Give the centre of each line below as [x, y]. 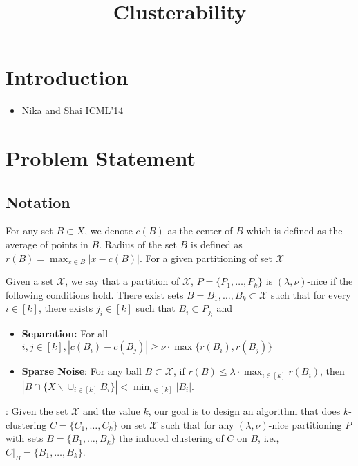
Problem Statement [101, 158]
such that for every [311, 294]
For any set [29, 231]
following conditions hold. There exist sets [95, 294]
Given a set [30, 281]
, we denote [109, 231]
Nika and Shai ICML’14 [73, 110]
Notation [38, 202]
